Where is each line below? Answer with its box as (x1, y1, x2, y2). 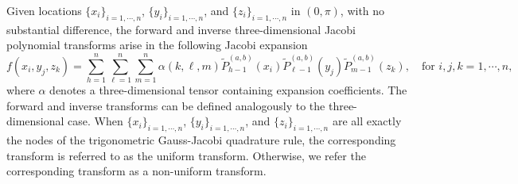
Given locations (6, 2, 82, 18)
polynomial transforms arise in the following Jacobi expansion (6, 36, 308, 53)
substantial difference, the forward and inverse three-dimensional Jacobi (6, 21, 356, 37)
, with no (340, 2, 385, 18)
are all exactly (332, 113, 402, 129)
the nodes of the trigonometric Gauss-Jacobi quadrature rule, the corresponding (6, 132, 396, 148)
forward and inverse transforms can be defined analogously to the (6, 97, 325, 113)
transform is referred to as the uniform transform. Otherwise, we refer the (6, 147, 366, 163)
